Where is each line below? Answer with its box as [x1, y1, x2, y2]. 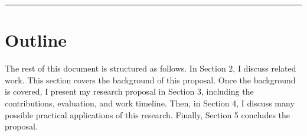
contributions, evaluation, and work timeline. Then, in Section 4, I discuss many [5, 96, 295, 109]
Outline [5, 28, 67, 52]
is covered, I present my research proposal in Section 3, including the [5, 85, 254, 98]
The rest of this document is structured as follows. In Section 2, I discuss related [5, 62, 296, 75]
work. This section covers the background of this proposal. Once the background [5, 73, 296, 86]
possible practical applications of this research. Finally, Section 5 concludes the [5, 108, 290, 121]
